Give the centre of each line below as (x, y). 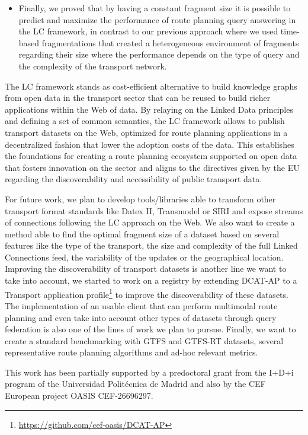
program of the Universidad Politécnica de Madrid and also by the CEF (135, 384)
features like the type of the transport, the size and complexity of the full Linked (151, 245)
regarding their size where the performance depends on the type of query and (159, 54)
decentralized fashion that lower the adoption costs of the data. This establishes (150, 144)
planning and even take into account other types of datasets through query (141, 317)
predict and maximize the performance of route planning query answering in (157, 19)
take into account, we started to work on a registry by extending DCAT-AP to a (151, 280)
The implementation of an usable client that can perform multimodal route (141, 305)
